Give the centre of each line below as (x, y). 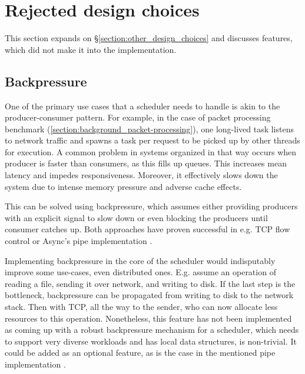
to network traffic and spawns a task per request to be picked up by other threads (152, 140)
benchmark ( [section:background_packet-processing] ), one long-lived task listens (149, 128)
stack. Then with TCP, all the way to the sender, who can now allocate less (141, 307)
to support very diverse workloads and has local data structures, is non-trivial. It (151, 341)
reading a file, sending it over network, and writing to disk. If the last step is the (150, 283)
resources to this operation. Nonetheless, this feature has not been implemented (148, 318)
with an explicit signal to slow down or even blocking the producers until (136, 217)
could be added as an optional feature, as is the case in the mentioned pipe (140, 353)
